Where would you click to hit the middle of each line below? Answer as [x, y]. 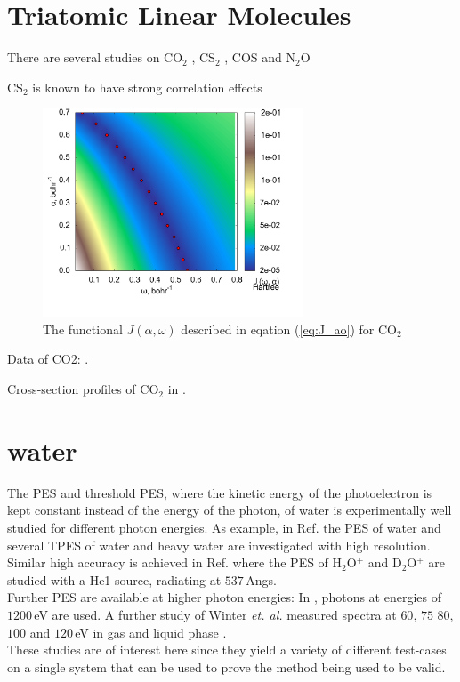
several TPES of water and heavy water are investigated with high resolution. [219, 545]
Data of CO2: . [48, 359]
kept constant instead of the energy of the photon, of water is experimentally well [230, 510]
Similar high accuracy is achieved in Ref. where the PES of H [175, 562]
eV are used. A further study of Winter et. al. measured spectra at [215, 614]
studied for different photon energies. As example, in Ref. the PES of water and [224, 527]
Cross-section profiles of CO [83, 389]
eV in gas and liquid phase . [151, 632]
